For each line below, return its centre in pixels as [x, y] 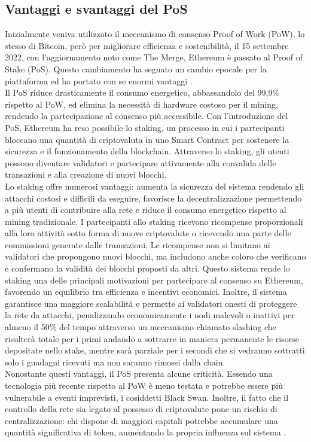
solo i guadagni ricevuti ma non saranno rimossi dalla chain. [115, 362]
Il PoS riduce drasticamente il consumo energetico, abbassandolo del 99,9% [142, 92]
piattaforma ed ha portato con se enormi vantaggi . [99, 80]
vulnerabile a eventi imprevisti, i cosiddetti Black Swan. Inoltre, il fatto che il [147, 397]
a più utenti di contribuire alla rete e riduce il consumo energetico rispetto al [146, 210]
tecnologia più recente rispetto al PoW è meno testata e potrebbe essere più [144, 385]
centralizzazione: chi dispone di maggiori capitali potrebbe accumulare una [141, 420]
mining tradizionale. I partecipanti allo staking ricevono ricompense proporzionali [154, 221]
